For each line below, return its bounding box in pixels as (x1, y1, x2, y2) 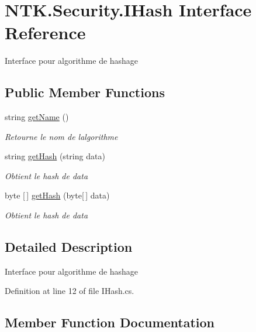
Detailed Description (5, 238, 133, 256)
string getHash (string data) (5, 150, 105, 162)
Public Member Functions (5, 83, 165, 101)
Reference (5, 20, 86, 45)
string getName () (5, 111, 69, 123)
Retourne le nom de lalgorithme (5, 130, 118, 142)
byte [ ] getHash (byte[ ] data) (5, 189, 110, 201)
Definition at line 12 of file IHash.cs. (5, 285, 134, 297)
